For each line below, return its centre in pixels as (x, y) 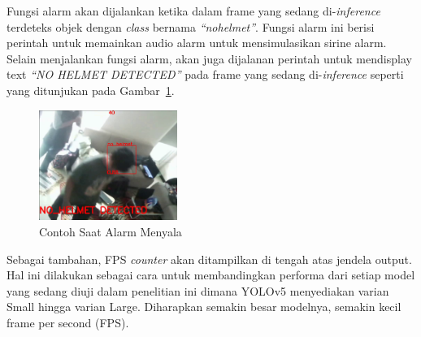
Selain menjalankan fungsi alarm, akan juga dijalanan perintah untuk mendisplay (209, 58)
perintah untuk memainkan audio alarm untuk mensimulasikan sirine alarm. (197, 43)
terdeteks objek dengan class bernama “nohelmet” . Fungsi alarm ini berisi (191, 26)
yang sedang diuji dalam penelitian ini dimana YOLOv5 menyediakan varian (198, 290)
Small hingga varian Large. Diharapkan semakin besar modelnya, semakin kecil (204, 307)
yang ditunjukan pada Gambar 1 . (91, 90)
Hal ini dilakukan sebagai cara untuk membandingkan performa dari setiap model (211, 275)
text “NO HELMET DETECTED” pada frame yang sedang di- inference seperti (205, 74)
